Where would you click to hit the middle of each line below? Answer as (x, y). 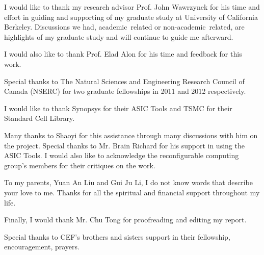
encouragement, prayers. (42, 247)
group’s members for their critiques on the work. (80, 165)
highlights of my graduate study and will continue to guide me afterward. (119, 36)
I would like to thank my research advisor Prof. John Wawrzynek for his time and (132, 7)
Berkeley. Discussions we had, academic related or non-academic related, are (124, 27)
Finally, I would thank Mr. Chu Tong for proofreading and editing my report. (125, 220)
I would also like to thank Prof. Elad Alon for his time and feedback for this (123, 54)
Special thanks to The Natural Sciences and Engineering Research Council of (124, 81)
